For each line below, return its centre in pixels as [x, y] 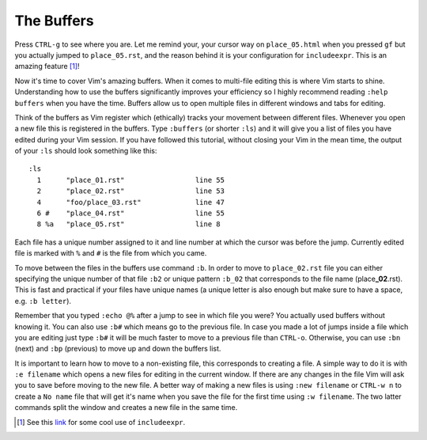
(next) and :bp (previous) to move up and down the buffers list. [118, 349]
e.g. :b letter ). [43, 301]
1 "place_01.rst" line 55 [131, 180]
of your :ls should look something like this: [86, 151]
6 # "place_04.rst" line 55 [131, 213]
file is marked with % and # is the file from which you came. [111, 253]
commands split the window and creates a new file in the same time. [126, 408]
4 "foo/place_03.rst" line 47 [131, 202]
